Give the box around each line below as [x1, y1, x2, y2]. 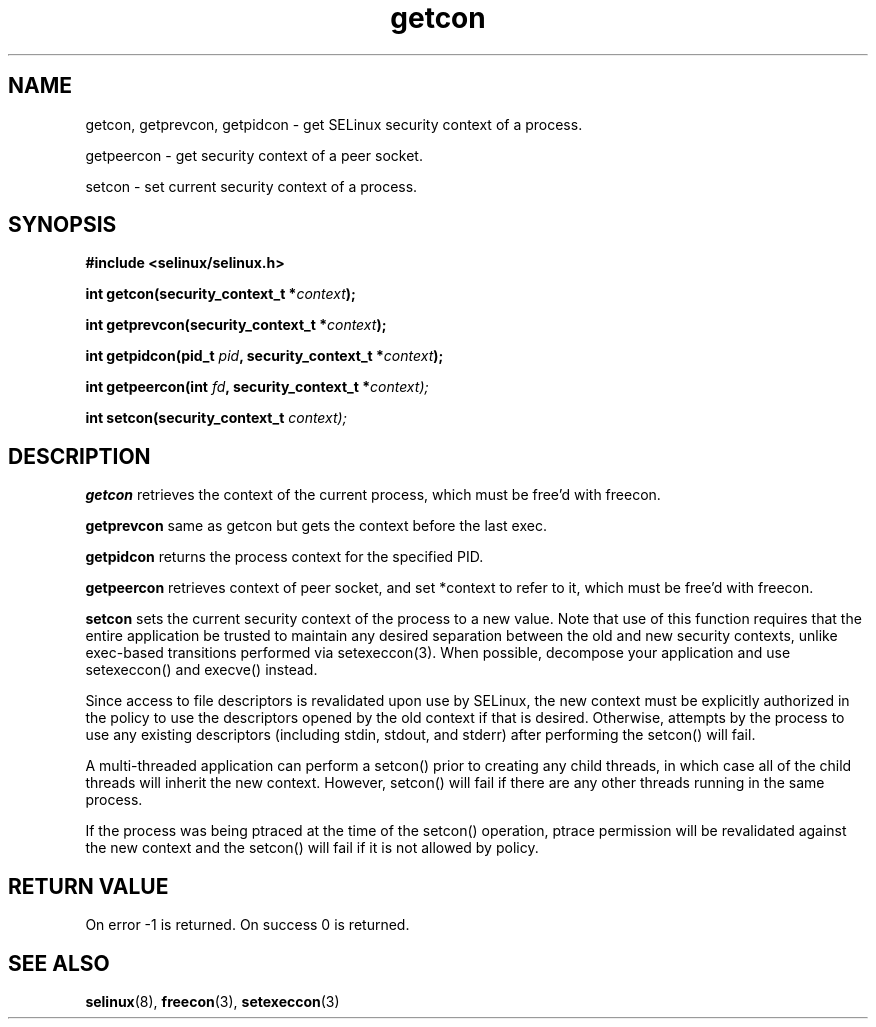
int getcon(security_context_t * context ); [85, 285, 356, 303]
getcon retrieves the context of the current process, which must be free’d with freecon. [85, 486, 661, 504]
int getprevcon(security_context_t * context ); [85, 316, 387, 334]
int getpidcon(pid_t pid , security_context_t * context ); [85, 347, 444, 365]
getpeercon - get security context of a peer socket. [85, 146, 423, 164]
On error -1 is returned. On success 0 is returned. [85, 916, 410, 934]
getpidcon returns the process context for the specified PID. [85, 548, 484, 566]
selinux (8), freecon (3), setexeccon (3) [85, 992, 340, 1010]
